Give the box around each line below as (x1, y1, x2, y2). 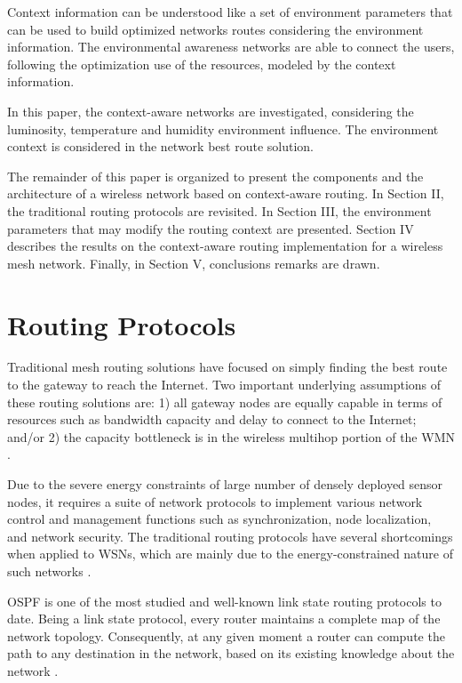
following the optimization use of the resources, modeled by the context (7, 54, 396, 73)
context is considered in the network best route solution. (7, 137, 314, 156)
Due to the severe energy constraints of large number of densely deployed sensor (7, 475, 443, 493)
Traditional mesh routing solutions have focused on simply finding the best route (7, 358, 448, 376)
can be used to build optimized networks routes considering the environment (7, 20, 424, 38)
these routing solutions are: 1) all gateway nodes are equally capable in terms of (7, 392, 442, 411)
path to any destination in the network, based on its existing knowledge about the (7, 644, 455, 663)
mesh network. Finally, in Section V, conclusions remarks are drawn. (7, 253, 380, 272)
